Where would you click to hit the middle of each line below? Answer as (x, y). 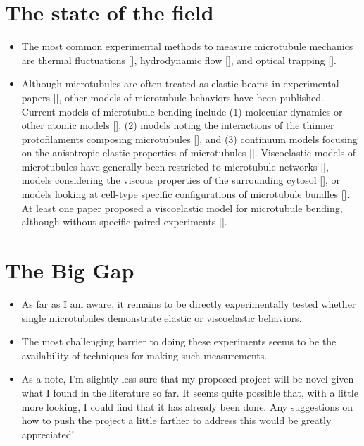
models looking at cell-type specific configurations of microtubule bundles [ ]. (186, 194)
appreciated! (48, 434)
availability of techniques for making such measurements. (144, 355)
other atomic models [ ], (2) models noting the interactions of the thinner (178, 125)
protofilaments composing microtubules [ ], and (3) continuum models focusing (189, 138)
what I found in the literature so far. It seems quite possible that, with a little (190, 392)
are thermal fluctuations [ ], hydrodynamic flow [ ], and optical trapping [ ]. (179, 60)
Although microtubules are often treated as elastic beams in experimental (180, 83)
